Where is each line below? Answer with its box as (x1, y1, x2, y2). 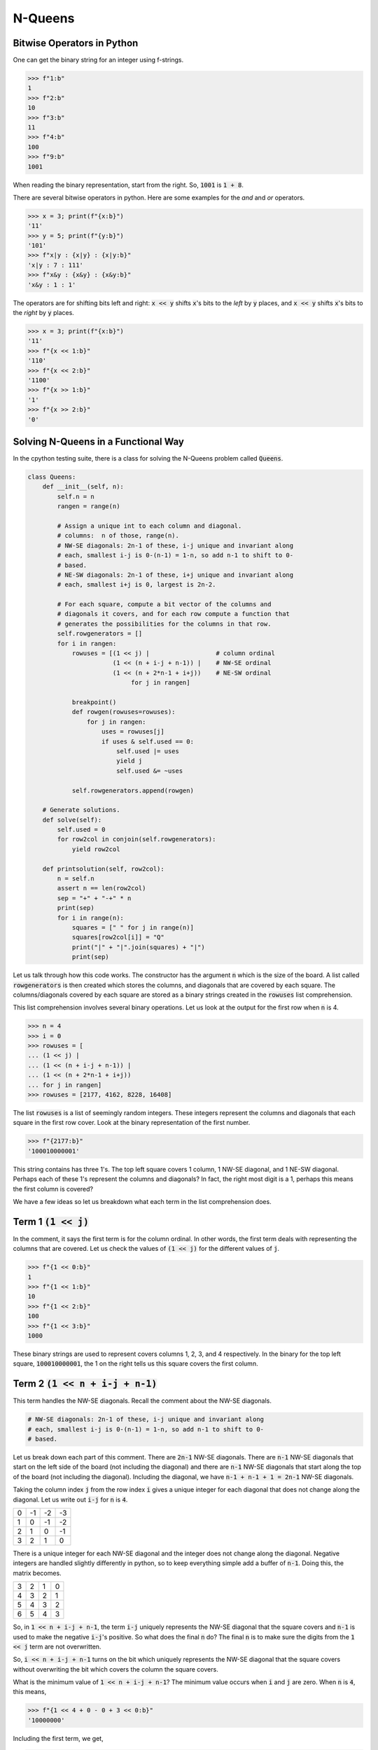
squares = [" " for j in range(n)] (71, 923, 194, 931)
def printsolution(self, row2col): (42, 864, 164, 873)
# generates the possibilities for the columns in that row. (57, 619, 272, 628)
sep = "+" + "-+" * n (57, 894, 132, 902)
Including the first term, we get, (13, 1734, 104, 1742)
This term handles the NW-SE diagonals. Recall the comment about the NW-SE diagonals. (13, 1396, 272, 1405)
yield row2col (71, 845, 120, 853)
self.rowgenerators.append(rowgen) (71, 786, 194, 794)
